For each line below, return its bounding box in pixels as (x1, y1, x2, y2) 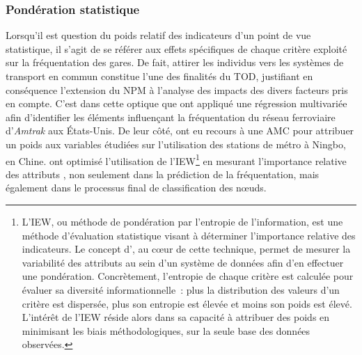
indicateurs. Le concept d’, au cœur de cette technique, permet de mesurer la (22, 242, 351, 256)
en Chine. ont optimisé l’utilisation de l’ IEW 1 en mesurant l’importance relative (6, 151, 347, 168)
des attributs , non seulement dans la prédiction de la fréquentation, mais (6, 166, 320, 181)
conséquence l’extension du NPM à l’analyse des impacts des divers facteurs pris (6, 82, 348, 97)
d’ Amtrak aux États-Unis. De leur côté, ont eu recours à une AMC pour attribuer (6, 123, 354, 138)
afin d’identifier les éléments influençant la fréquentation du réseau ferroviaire (6, 109, 336, 124)
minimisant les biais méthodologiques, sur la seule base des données (22, 323, 310, 338)
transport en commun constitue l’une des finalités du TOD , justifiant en (6, 69, 313, 83)
